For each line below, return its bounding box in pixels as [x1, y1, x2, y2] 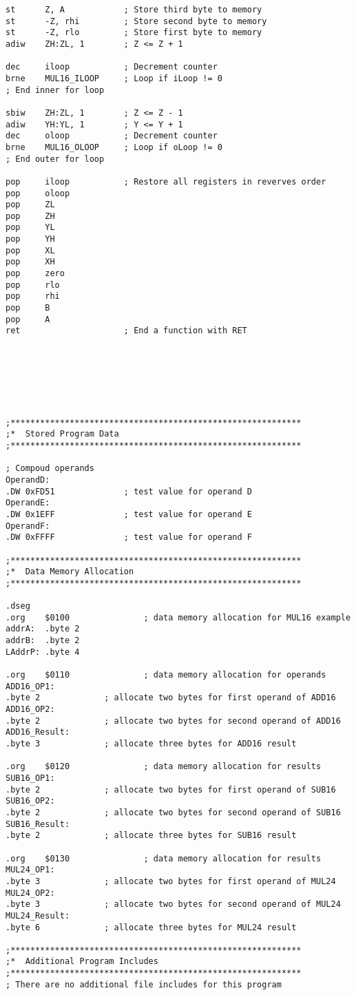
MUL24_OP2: [6, 888, 55, 898]
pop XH [6, 257, 55, 267]
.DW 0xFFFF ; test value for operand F [6, 532, 252, 543]
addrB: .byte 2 [6, 636, 80, 646]
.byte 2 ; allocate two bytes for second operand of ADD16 [6, 715, 341, 726]
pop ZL [6, 200, 55, 210]
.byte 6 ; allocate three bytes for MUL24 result [6, 922, 297, 932]
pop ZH [6, 211, 55, 221]
